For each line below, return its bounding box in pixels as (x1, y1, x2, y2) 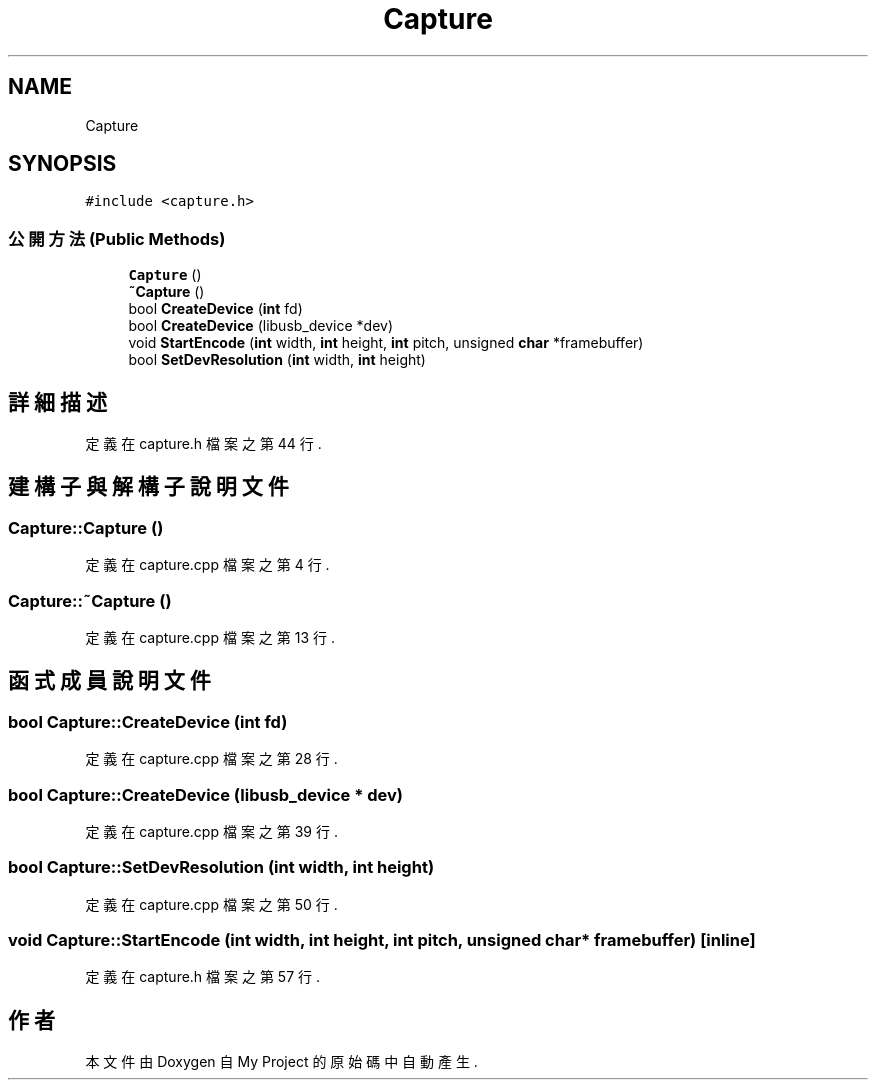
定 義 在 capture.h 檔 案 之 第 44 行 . (85, 435, 322, 453)
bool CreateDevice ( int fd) (128, 300, 303, 318)
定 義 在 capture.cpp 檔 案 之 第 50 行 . (85, 895, 338, 913)
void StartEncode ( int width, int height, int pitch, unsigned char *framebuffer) (128, 334, 644, 352)
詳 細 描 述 (8, 389, 107, 415)
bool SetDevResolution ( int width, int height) (128, 351, 426, 369)
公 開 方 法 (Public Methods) (8, 228, 226, 249)
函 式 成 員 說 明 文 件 (8, 668, 211, 694)
